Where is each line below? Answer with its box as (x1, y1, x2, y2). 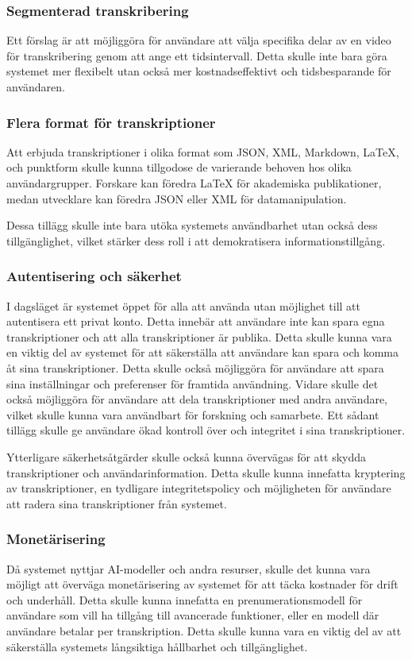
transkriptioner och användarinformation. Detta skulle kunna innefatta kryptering (6, 464, 406, 481)
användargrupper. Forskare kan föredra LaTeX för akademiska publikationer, (6, 175, 382, 191)
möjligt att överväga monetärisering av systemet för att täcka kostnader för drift (6, 576, 399, 592)
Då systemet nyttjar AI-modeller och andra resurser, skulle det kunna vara (6, 560, 371, 577)
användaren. (6, 79, 65, 95)
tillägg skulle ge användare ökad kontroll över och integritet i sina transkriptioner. (6, 422, 406, 438)
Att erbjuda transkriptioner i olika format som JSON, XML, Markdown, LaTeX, (6, 143, 399, 160)
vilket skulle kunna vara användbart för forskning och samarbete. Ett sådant (6, 406, 379, 423)
